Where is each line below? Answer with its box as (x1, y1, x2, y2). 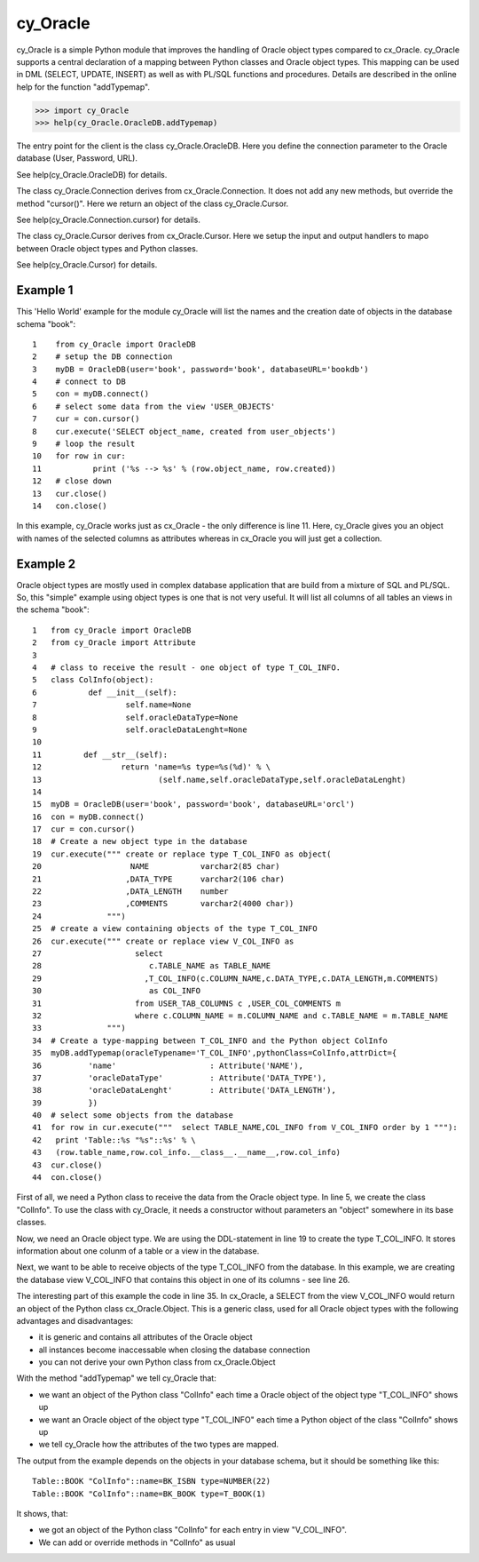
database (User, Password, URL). (16, 153, 137, 163)
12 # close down (32, 476, 113, 486)
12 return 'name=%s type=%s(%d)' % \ (32, 762, 271, 772)
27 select (32, 948, 164, 959)
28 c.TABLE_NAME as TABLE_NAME (32, 960, 271, 971)
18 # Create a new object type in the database (32, 836, 247, 847)
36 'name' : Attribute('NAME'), (32, 1060, 303, 1071)
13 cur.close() (32, 489, 107, 498)
